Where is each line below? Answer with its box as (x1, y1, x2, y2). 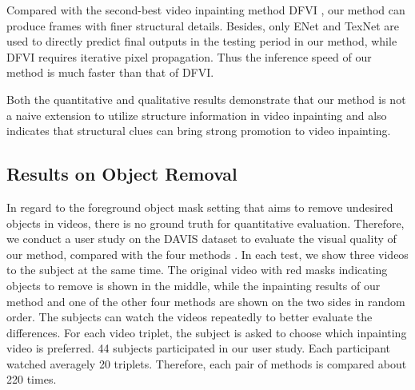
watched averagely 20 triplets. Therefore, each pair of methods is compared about (6, 355, 407, 372)
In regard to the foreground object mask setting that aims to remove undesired (6, 198, 393, 215)
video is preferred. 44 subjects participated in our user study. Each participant (6, 340, 391, 356)
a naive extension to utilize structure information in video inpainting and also (6, 106, 387, 123)
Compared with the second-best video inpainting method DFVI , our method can (6, 2, 405, 18)
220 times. (6, 371, 57, 388)
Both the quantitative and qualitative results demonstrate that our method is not (6, 90, 406, 107)
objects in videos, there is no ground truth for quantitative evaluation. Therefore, (6, 214, 405, 231)
